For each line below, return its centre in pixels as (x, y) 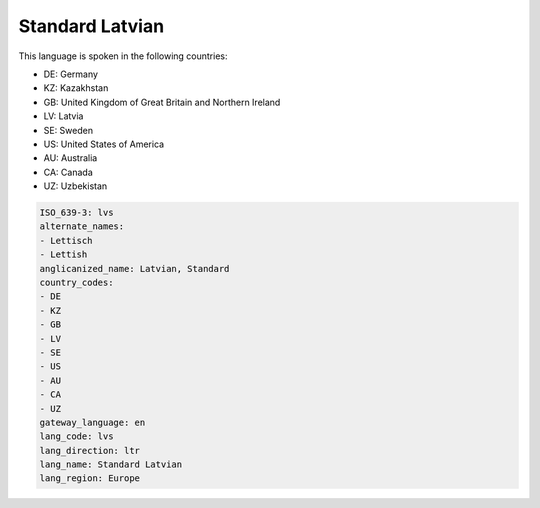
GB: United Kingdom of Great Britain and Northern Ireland (162, 102)
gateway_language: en (92, 422)
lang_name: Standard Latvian (111, 464)
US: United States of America (104, 144)
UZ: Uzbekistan (75, 186)
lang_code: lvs (76, 436)
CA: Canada (68, 172)
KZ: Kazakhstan (76, 88)
